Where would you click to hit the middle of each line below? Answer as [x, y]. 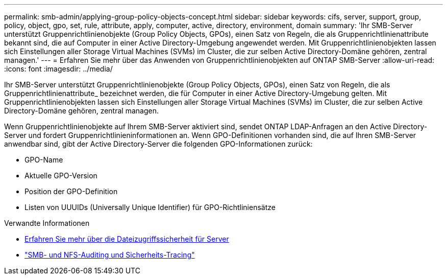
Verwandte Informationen [47, 223]
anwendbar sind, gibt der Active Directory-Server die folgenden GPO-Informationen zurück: [158, 144]
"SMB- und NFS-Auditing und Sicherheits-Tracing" [110, 255]
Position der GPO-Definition [71, 191]
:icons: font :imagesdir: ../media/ [58, 69]
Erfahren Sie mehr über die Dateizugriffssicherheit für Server [127, 239]
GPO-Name [44, 160]
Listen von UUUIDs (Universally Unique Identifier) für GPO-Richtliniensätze [150, 207]
